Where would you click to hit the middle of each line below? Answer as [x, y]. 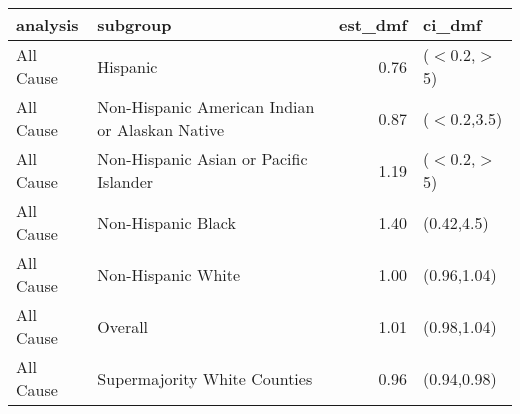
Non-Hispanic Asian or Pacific [202, 158]
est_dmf [373, 24]
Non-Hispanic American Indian [206, 106]
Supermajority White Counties [205, 378]
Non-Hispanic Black [166, 222]
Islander [125, 181]
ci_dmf [452, 24]
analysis [47, 24]
